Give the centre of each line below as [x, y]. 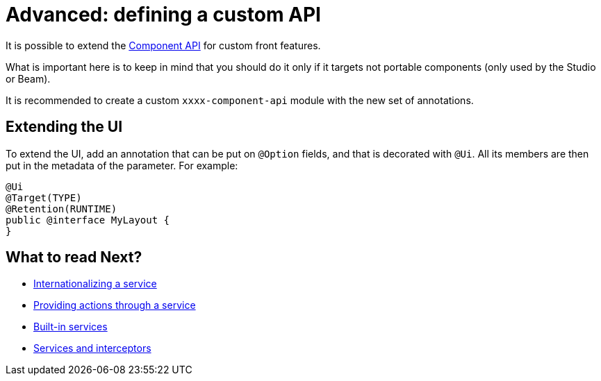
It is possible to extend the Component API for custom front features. [163, 45]
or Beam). [28, 78]
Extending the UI [64, 127]
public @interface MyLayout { [88, 220]
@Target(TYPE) [44, 197]
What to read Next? [74, 257]
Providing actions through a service [115, 305]
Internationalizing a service [95, 284]
